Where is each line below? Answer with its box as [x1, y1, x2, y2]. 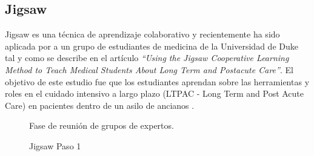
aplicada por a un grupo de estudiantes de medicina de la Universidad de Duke [5, 39, 298, 52]
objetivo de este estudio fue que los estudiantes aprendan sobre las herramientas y [5, 75, 310, 88]
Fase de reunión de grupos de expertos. [29, 119, 174, 132]
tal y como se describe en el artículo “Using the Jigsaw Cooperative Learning [5, 51, 289, 64]
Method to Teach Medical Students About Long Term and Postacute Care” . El [5, 63, 293, 76]
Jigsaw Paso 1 [29, 139, 81, 152]
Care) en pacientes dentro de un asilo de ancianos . [5, 99, 195, 111]
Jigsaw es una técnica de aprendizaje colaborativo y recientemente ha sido [5, 28, 280, 41]
